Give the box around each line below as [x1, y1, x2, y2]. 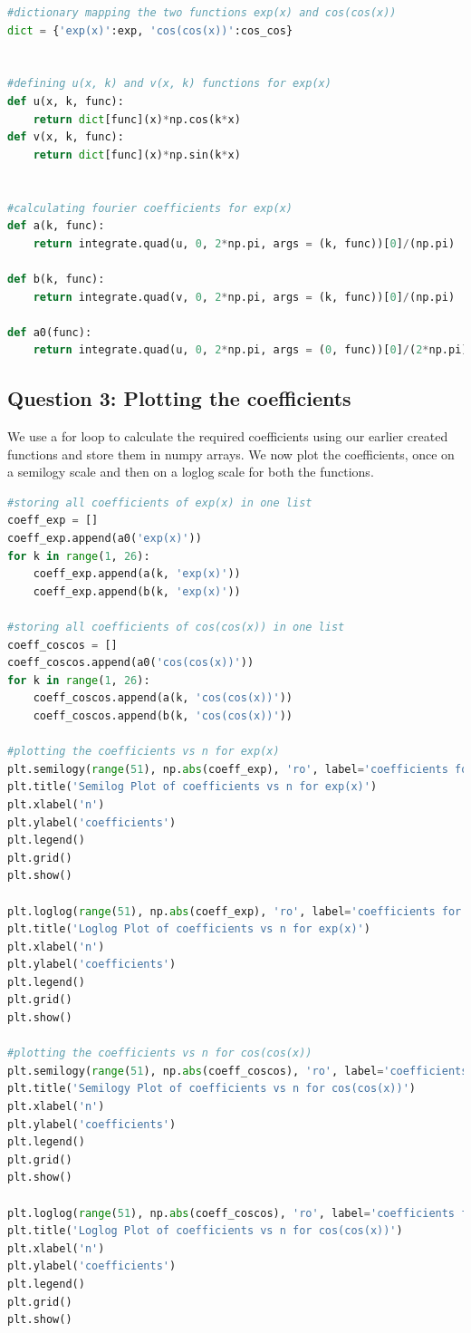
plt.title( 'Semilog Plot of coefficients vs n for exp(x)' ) [7, 780, 378, 794]
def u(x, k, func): [7, 94, 124, 108]
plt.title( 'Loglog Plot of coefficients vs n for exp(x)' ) [7, 922, 370, 936]
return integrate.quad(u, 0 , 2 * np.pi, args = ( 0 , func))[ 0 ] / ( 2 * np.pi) [33, 343, 468, 357]
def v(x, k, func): [7, 130, 124, 144]
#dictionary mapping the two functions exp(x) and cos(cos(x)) [7, 6, 397, 19]
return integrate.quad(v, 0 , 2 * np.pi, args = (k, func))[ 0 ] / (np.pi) [33, 290, 456, 304]
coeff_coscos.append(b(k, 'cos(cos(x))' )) [33, 709, 293, 722]
